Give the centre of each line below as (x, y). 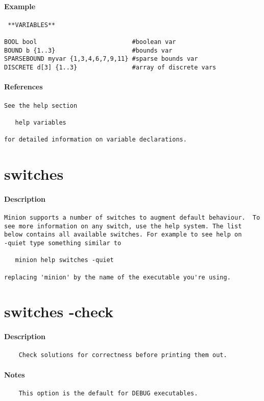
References (23, 87)
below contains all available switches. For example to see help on (123, 235)
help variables (41, 122)
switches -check (59, 311)
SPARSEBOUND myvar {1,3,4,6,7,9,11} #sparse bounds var (101, 59)
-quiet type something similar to (63, 243)
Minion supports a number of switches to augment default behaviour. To (132, 217)
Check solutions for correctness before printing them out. (123, 355)
